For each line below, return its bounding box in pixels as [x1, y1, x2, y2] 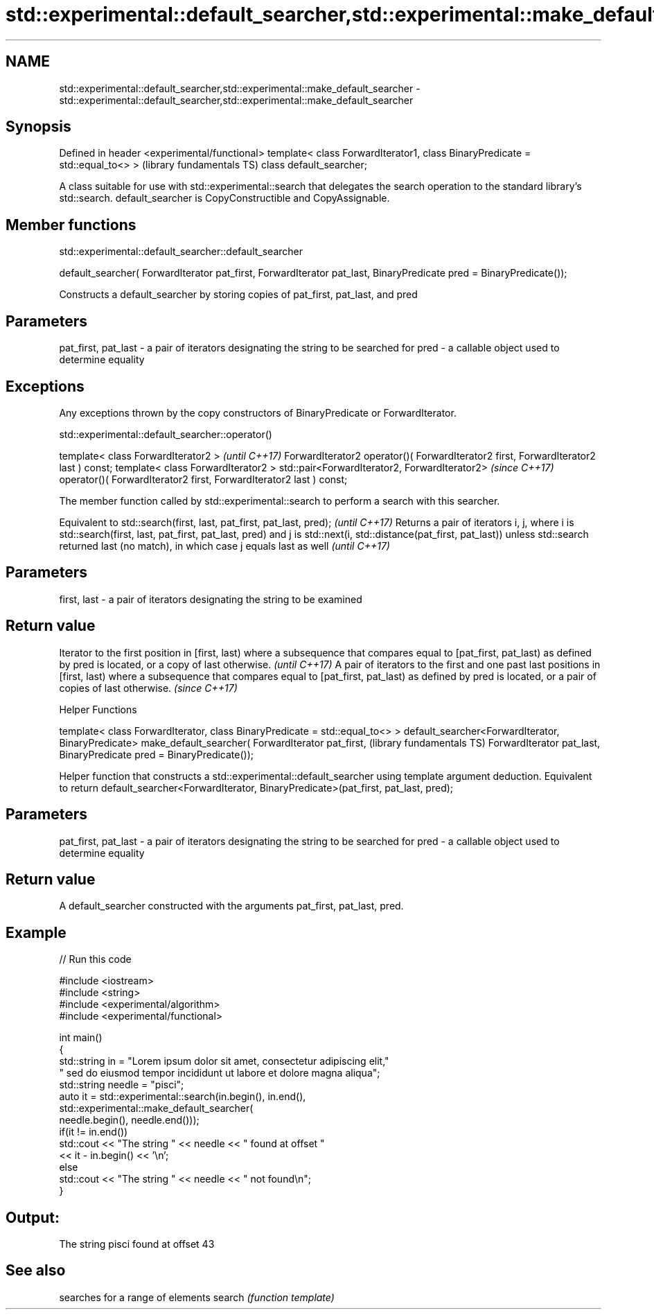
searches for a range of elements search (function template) [59, 1291, 335, 1303]
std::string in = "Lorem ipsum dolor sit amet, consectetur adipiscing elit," [59, 1055, 389, 1068]
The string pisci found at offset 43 [59, 1238, 215, 1251]
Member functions [6, 216, 136, 234]
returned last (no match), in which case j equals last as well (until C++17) [59, 539, 390, 552]
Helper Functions [59, 703, 137, 715]
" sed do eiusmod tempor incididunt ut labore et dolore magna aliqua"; [59, 1067, 380, 1079]
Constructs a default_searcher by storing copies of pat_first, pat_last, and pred [59, 288, 418, 301]
